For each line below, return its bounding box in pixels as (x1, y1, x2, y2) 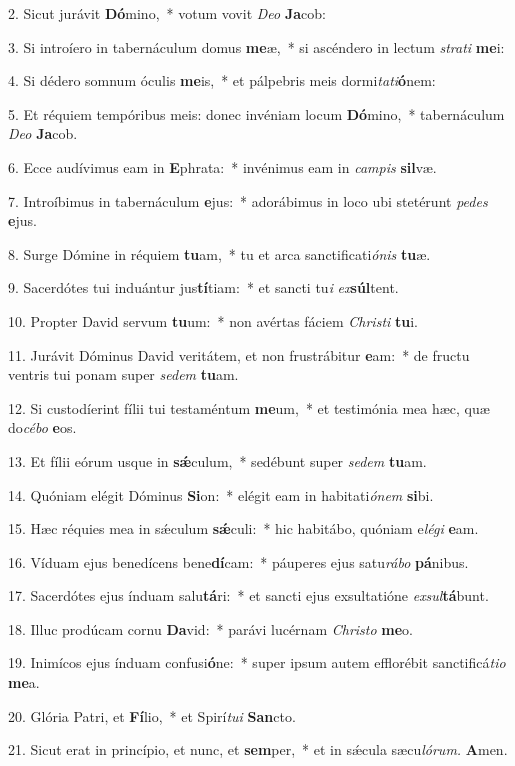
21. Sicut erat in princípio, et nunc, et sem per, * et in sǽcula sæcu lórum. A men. (8, 739, 508, 760)
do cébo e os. (8, 417, 77, 438)
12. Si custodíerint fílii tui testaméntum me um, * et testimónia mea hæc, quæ (8, 397, 490, 418)
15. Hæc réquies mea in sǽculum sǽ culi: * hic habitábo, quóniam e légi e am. (8, 518, 479, 539)
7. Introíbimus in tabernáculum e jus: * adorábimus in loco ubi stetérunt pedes (8, 190, 488, 211)
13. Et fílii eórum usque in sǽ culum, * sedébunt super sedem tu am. (8, 450, 427, 471)
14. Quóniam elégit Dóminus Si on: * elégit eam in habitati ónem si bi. (8, 484, 434, 505)
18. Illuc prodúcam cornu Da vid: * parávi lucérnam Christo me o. (8, 618, 414, 639)
